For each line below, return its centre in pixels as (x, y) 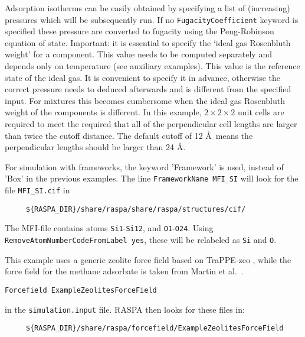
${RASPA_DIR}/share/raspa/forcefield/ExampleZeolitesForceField (155, 328)
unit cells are (261, 112)
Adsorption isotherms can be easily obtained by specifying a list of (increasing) (147, 8)
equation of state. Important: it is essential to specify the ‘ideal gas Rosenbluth (148, 42)
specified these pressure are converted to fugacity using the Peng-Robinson (140, 31)
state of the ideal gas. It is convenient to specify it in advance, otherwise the (143, 77)
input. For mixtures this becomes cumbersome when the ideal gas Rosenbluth (145, 100)
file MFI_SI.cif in (37, 190)
